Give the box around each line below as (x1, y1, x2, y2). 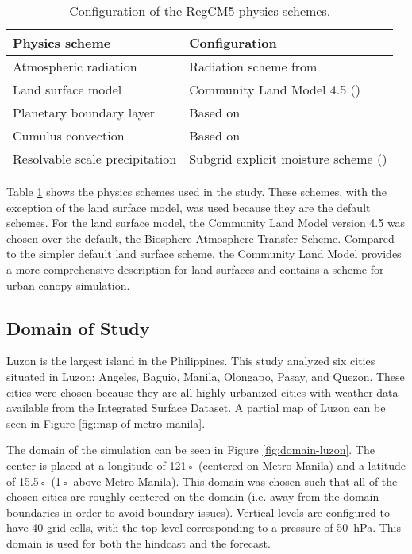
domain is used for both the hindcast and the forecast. (6, 534, 271, 551)
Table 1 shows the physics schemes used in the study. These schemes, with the (6, 183, 387, 199)
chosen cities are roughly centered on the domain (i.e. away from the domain (6, 488, 379, 505)
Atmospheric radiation (13, 57, 137, 75)
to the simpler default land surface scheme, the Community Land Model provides (6, 245, 402, 262)
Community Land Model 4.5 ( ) (189, 80, 361, 98)
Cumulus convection (13, 126, 125, 144)
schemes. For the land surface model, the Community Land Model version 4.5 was (6, 214, 406, 231)
